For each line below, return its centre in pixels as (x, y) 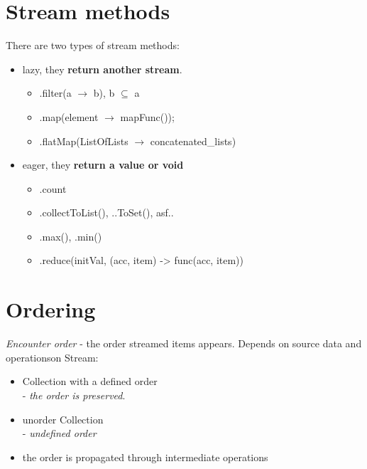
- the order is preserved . (74, 395)
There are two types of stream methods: (93, 45)
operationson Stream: (52, 357)
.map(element (69, 116)
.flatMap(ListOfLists (84, 141)
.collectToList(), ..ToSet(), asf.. (106, 212)
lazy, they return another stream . (102, 69)
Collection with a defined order (90, 381)
